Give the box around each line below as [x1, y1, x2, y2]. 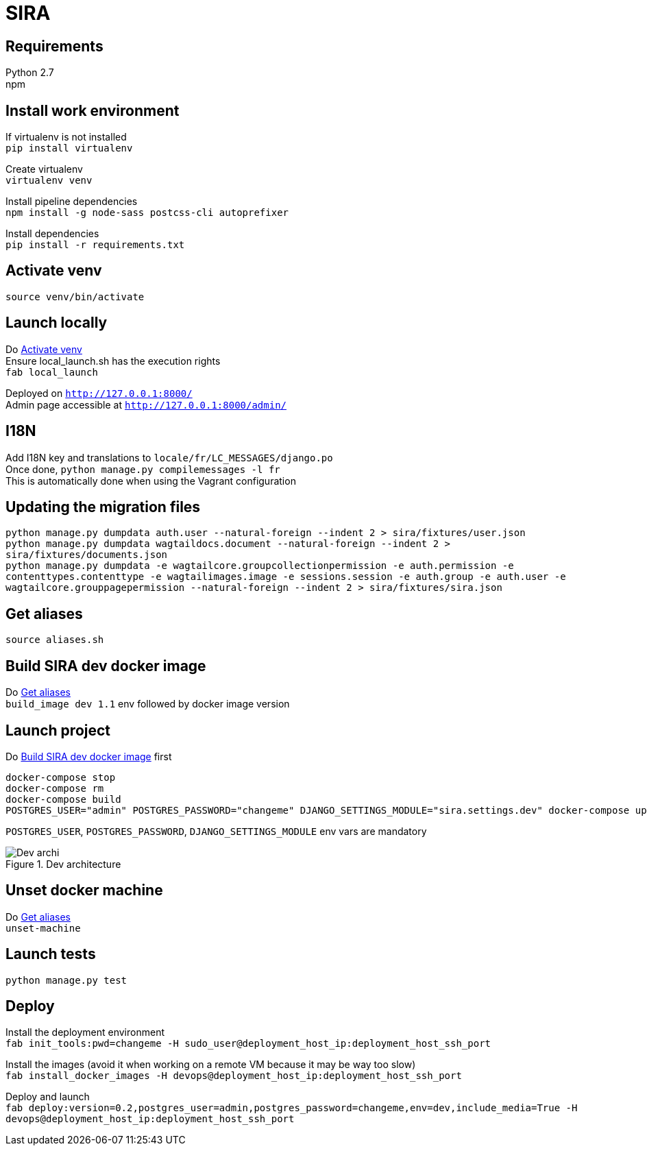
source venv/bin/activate [5, 291, 145, 302]
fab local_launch [5, 366, 98, 378]
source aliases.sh [5, 634, 104, 646]
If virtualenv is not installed [5, 131, 127, 143]
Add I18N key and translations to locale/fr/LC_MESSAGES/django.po [5, 451, 333, 463]
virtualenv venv [5, 175, 93, 186]
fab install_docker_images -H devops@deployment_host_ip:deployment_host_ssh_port [5, 1070, 462, 1082]
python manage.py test [5, 974, 127, 986]
